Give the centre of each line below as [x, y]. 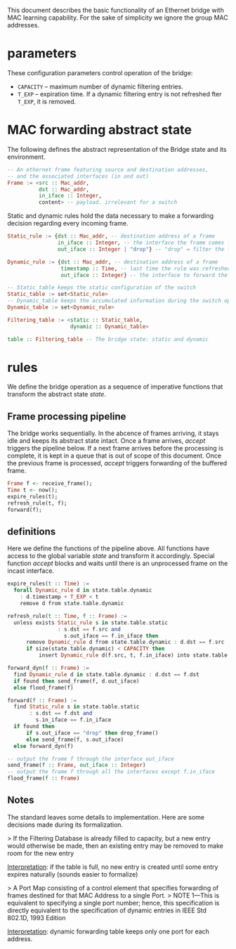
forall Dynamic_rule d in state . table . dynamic [83, 590]
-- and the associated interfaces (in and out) [78, 176]
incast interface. [31, 571]
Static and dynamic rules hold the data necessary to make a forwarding [111, 216]
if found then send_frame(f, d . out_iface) [77, 681]
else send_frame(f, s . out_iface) [75, 740]
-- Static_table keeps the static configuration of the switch [102, 288]
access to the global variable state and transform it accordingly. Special [111, 556]
